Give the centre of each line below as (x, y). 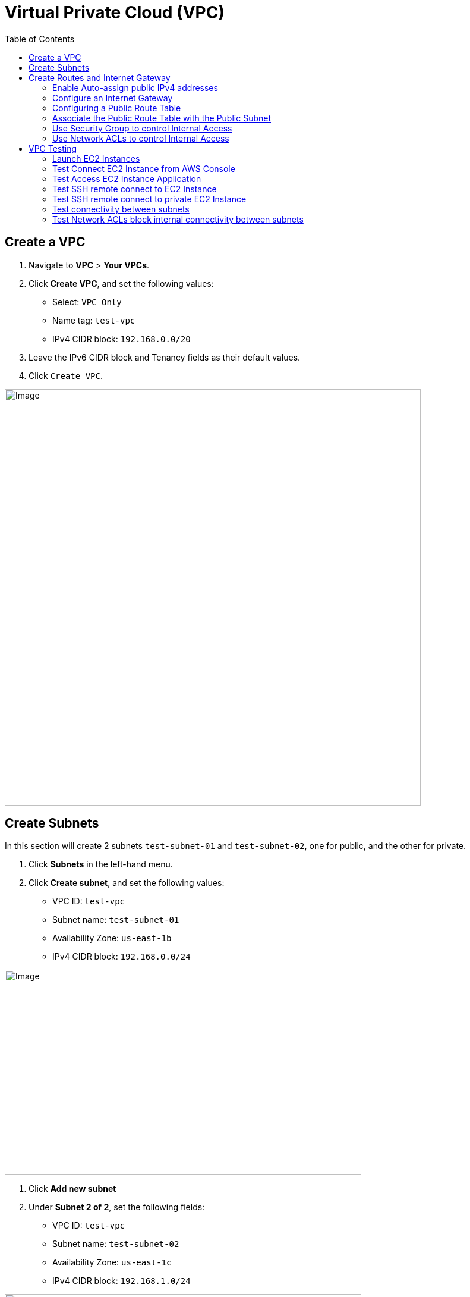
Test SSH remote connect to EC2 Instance (135, 189)
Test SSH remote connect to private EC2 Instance (149, 199)
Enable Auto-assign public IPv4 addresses (135, 87)
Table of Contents (40, 39)
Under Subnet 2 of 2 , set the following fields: (117, 1207)
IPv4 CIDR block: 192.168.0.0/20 (122, 339)
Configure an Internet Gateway (113, 98)
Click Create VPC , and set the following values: (121, 283)
